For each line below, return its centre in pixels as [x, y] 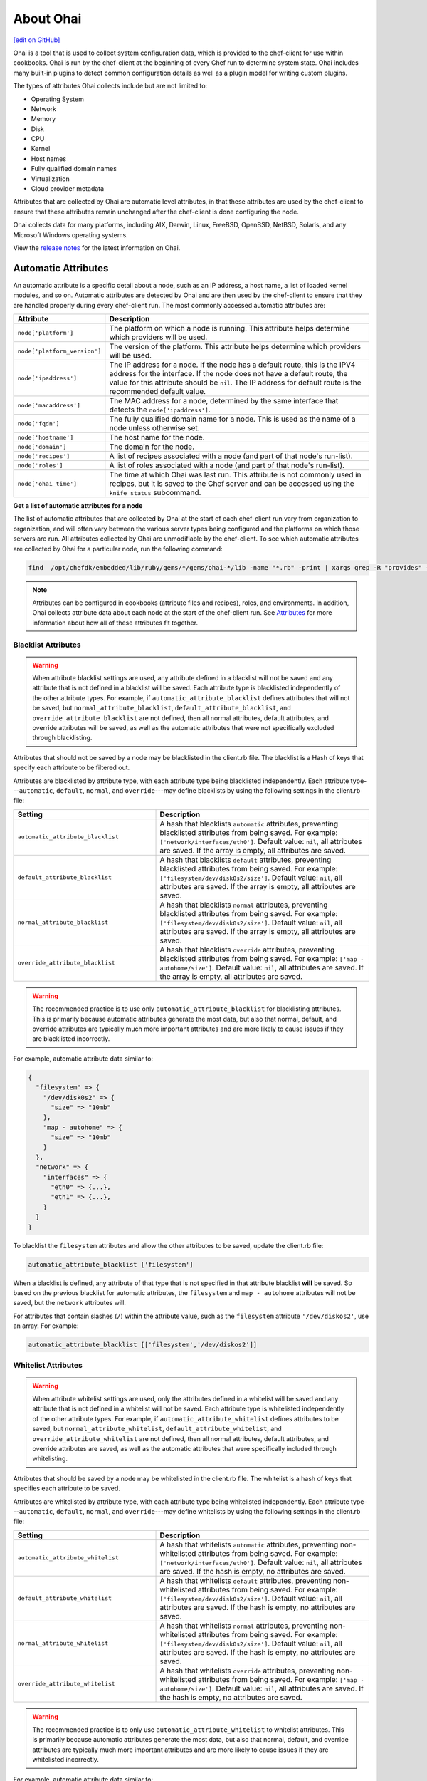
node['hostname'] [46, 437]
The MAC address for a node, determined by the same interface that [224, 401]
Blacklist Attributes [47, 645]
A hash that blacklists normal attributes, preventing [244, 905]
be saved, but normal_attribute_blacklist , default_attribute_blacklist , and [162, 708]
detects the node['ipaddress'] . [160, 410]
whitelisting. [50, 1459]
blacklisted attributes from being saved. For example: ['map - [262, 958]
